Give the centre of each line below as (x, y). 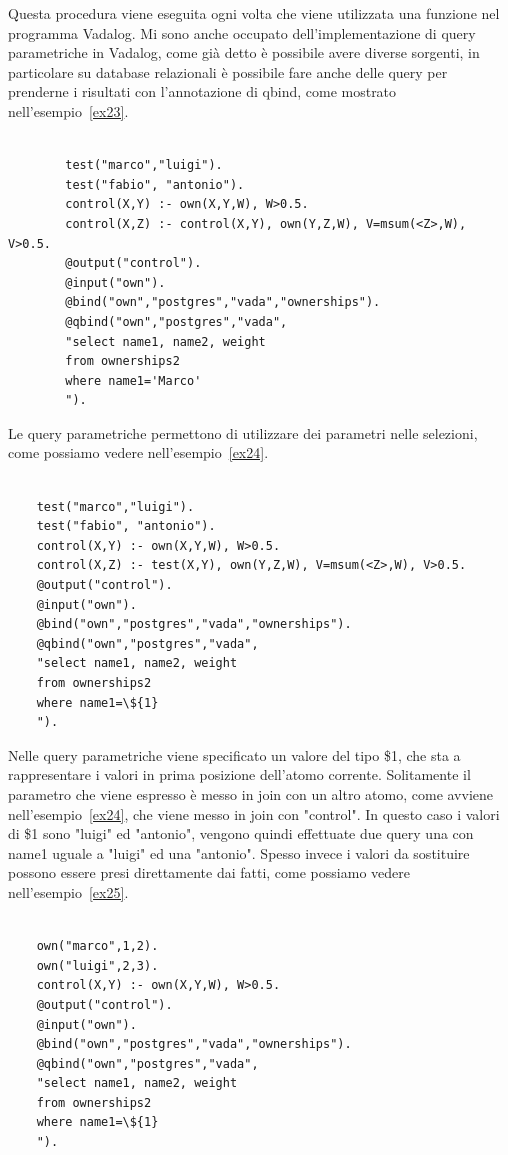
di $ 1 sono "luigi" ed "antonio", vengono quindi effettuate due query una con (241, 833)
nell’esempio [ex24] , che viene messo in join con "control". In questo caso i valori (254, 813)
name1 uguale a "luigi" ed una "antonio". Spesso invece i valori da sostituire (239, 852)
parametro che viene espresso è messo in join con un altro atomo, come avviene (251, 793)
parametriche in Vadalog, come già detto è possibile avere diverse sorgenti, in (244, 52)
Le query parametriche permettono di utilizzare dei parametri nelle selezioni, (243, 432)
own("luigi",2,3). (97, 965)
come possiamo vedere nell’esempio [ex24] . (138, 452)
